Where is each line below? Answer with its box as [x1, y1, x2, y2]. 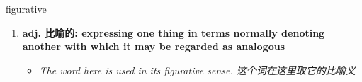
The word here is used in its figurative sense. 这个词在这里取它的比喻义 [39, 62, 356, 77]
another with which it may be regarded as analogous [22, 39, 285, 54]
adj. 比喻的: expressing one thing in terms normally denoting [22, 25, 325, 40]
